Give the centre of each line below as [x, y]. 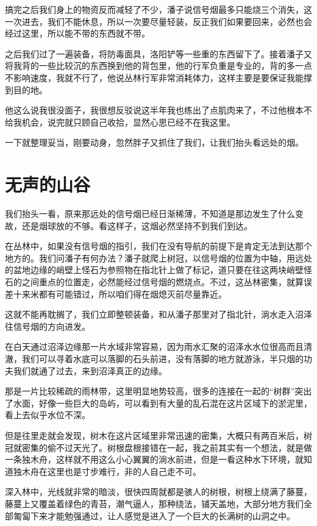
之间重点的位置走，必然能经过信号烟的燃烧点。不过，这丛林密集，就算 [162, 282]
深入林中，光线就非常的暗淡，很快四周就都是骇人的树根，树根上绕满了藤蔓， [158, 492]
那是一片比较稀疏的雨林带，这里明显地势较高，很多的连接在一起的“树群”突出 [158, 391]
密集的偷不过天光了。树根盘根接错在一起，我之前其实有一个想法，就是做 [167, 447]
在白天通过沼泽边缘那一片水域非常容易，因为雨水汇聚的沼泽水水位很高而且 [154, 347]
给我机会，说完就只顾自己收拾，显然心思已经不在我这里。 [120, 122]
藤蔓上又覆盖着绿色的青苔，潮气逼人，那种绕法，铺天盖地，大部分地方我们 [154, 503]
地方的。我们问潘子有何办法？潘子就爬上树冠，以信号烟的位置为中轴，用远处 [158, 258]
